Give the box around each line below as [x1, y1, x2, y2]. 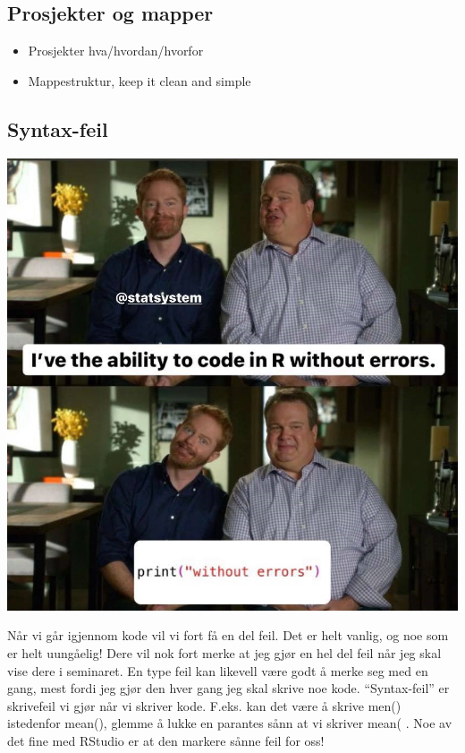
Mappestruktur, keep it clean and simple [28, 71, 251, 90]
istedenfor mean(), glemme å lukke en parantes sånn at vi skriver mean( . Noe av [7, 714, 452, 732]
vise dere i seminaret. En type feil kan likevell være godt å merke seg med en [7, 661, 428, 680]
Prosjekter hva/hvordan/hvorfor [28, 41, 204, 60]
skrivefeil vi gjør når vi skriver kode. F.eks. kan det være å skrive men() [7, 696, 402, 714]
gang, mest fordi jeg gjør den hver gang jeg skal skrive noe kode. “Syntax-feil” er [7, 679, 450, 697]
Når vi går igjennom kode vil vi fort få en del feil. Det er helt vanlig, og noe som [7, 626, 449, 645]
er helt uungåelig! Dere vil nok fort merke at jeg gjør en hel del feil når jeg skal [7, 643, 442, 662]
